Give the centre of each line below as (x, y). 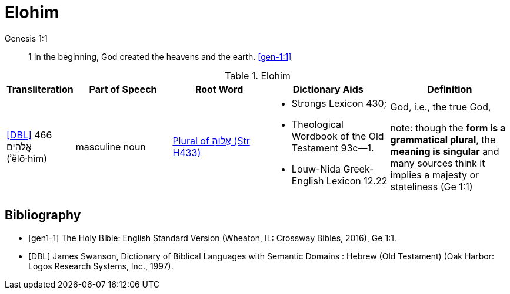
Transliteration (40, 89)
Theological (317, 124)
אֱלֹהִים (19, 146)
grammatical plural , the (443, 139)
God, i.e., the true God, (441, 107)
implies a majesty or (435, 175)
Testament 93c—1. (333, 148)
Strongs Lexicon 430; (339, 103)
